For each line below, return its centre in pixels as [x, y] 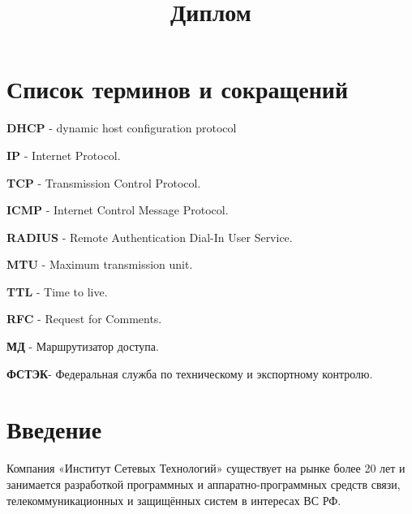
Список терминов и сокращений [178, 89]
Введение [54, 429]
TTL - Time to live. [57, 291]
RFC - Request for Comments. [84, 319]
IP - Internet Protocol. [64, 155]
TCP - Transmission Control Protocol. [104, 182]
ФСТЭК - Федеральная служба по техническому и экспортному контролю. [190, 373]
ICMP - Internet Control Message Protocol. [118, 210]
